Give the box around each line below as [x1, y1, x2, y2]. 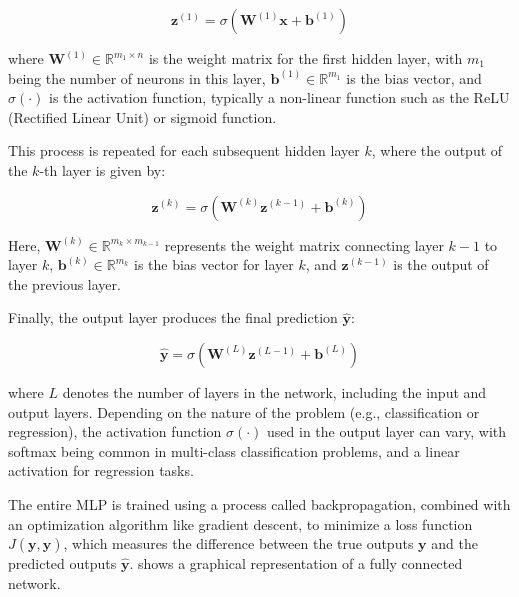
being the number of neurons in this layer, [8, 67, 266, 88]
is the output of [393, 254, 489, 275]
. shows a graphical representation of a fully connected [129, 553, 463, 574]
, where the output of [371, 140, 503, 161]
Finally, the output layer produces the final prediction [8, 307, 338, 328]
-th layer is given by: [39, 159, 166, 180]
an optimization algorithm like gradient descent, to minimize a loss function [8, 513, 473, 534]
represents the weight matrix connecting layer [164, 234, 444, 255]
